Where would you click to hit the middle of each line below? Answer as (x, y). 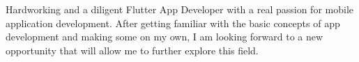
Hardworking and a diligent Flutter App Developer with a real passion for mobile (179, 9)
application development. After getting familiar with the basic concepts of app (173, 23)
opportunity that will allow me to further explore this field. (132, 50)
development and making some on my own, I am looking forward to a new (165, 37)
